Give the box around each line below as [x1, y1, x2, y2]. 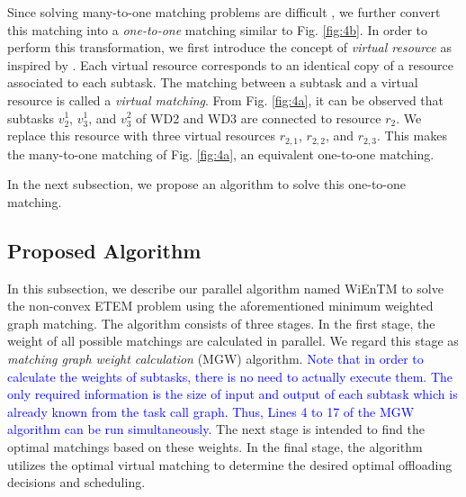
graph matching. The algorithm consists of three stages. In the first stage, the [7, 313, 435, 332]
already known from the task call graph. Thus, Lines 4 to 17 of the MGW [7, 402, 415, 420]
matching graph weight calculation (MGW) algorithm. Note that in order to [7, 348, 424, 367]
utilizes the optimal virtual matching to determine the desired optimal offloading [7, 455, 453, 474]
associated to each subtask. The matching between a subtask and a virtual [7, 73, 418, 92]
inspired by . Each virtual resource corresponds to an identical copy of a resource [7, 55, 453, 74]
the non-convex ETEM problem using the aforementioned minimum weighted [7, 296, 434, 315]
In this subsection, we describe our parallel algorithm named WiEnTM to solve [7, 278, 444, 297]
